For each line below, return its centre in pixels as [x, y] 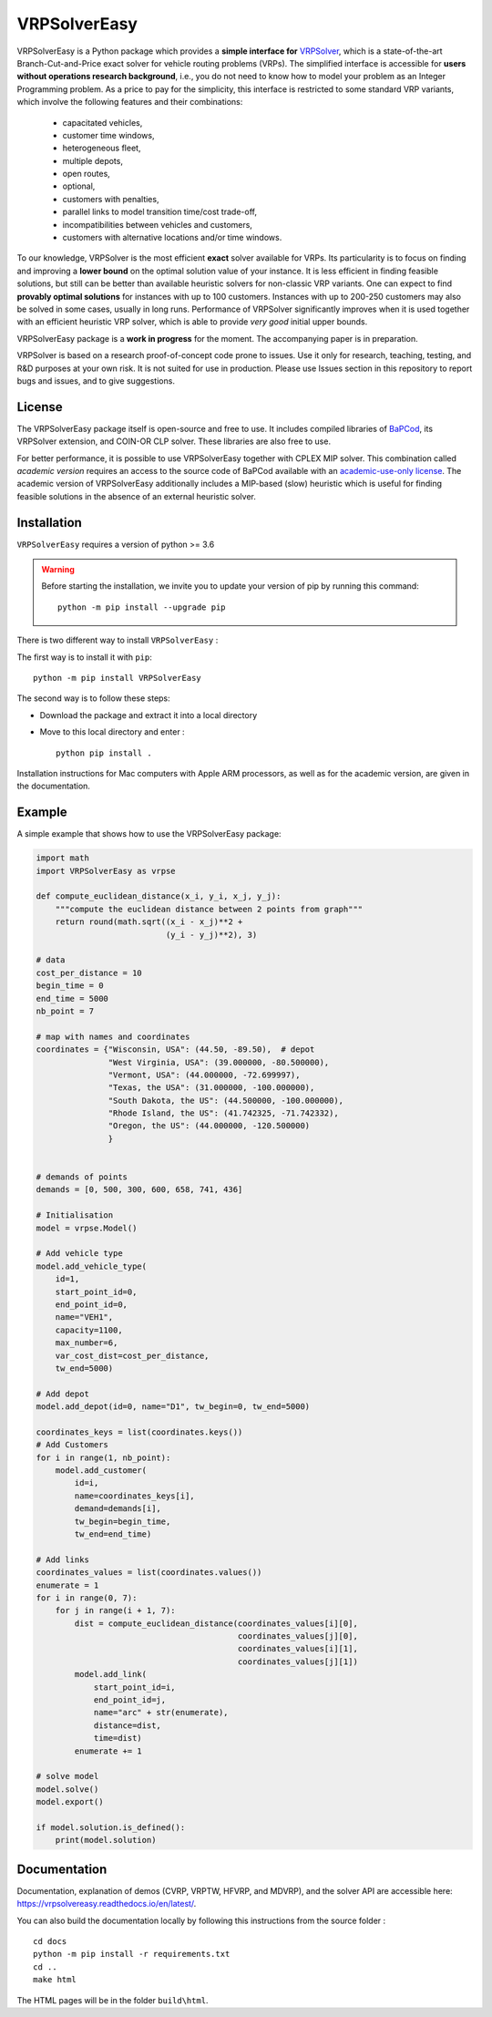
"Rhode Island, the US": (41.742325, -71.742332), [223, 1113]
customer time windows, [108, 135]
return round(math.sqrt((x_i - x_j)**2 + [149, 922]
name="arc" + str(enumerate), [161, 1713]
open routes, [87, 174]
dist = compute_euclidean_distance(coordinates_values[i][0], [216, 1623]
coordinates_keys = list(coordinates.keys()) [139, 1432]
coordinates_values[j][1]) [298, 1662]
